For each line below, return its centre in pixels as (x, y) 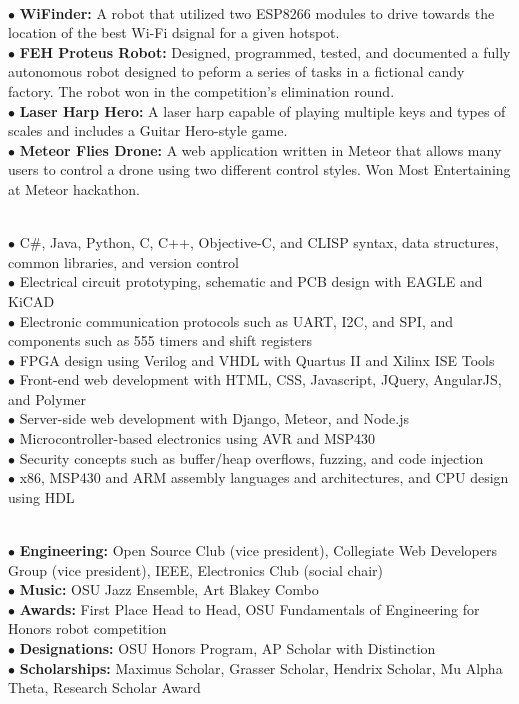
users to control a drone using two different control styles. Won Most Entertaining (259, 169)
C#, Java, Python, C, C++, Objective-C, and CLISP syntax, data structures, (259, 242)
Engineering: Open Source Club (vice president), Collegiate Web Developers (258, 550)
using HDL (41, 496)
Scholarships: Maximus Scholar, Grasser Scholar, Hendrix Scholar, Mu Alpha (261, 667)
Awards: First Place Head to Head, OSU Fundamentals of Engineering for (249, 608)
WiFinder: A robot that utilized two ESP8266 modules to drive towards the (257, 12)
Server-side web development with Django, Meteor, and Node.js (214, 418)
